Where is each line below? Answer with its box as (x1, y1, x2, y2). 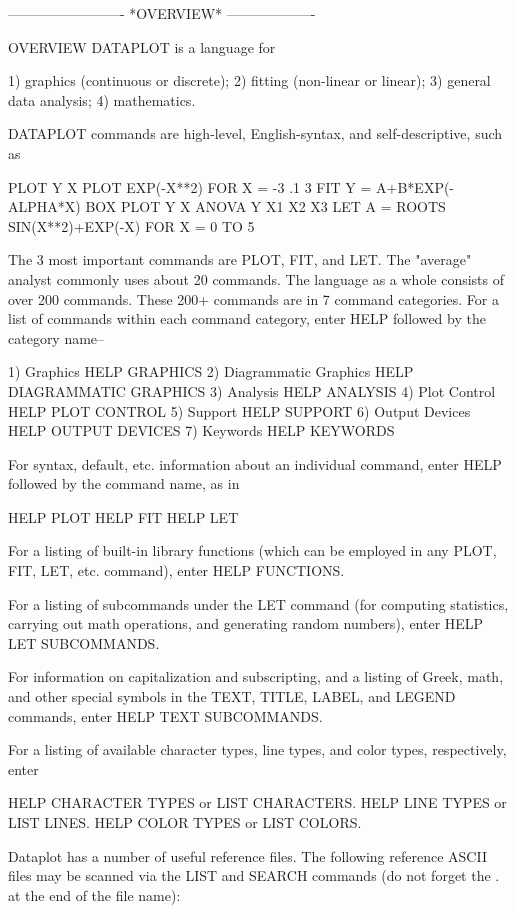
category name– (8, 327, 105, 348)
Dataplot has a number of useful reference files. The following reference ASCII (8, 845, 487, 866)
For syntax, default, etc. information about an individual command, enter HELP (8, 453, 502, 474)
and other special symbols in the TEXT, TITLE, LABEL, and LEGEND (8, 686, 456, 707)
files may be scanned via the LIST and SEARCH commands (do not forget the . (8, 865, 500, 886)
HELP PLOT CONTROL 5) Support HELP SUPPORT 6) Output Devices (8, 400, 471, 421)
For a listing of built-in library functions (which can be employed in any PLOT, (8, 540, 497, 561)
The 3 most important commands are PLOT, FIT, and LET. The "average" (8, 249, 472, 270)
